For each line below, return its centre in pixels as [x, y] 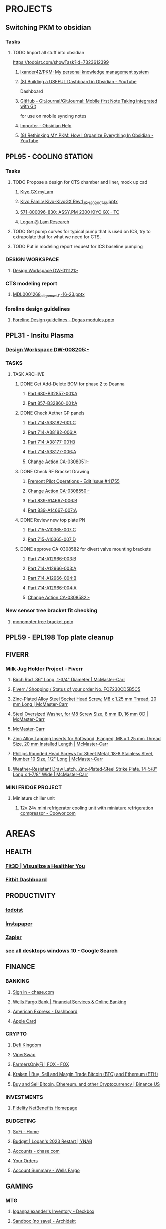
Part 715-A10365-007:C [52, 529]
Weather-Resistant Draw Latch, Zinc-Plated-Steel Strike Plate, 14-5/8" [85, 769]
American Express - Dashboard [45, 1011]
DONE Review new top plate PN [53, 520]
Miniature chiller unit [34, 798]
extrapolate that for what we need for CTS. [57, 237]
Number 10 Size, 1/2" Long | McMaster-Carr [58, 759]
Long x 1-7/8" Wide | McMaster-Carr [50, 774]
